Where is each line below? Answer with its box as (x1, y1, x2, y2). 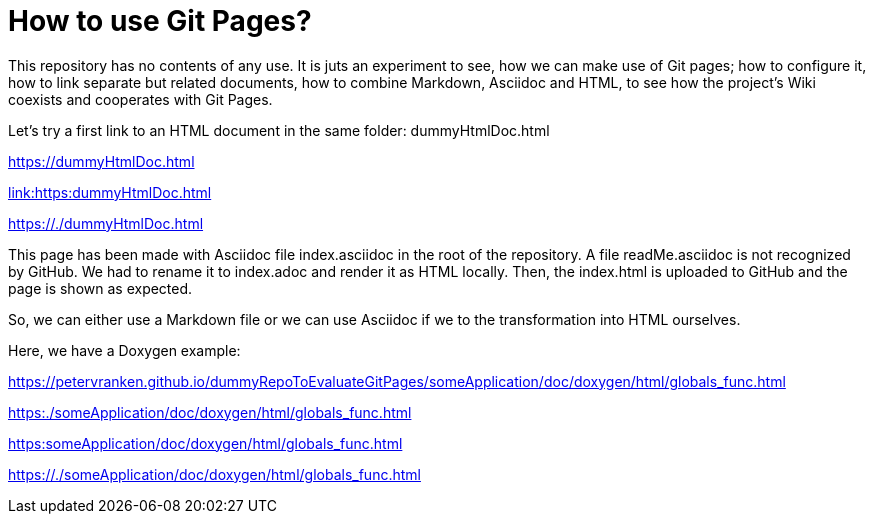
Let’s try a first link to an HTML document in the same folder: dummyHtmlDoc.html (8, 121, 550, 139)
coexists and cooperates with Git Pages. (8, 90, 273, 108)
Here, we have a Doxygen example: (8, 341, 241, 359)
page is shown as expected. (8, 279, 193, 297)
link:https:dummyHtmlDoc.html (8, 183, 212, 201)
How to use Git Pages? (8, 4, 312, 38)
